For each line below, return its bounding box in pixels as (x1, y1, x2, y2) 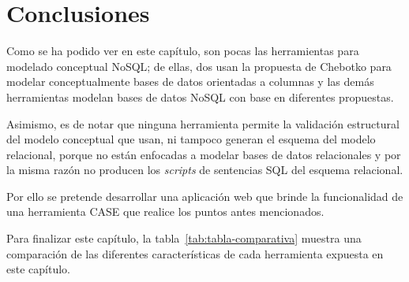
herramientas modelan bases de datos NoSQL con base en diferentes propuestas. (6, 88, 394, 105)
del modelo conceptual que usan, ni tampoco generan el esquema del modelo (6, 131, 376, 147)
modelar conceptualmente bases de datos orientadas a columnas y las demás (6, 73, 374, 90)
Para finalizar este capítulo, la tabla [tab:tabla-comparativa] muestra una (6, 230, 362, 247)
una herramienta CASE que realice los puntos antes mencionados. (6, 203, 325, 220)
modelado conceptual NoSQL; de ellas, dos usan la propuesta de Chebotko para (6, 58, 392, 74)
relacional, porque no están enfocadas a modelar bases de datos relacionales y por (6, 146, 401, 162)
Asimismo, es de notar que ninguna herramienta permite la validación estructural (6, 115, 400, 132)
